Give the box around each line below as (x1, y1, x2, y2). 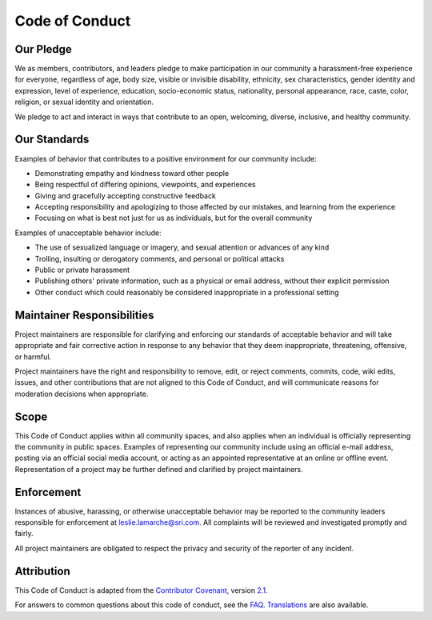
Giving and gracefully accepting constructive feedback (34, 190, 216, 200)
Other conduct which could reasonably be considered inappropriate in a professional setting (34, 287, 339, 297)
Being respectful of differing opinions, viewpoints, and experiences (34, 180, 256, 190)
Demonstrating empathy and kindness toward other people (34, 168, 230, 178)
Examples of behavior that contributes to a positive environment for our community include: (14, 154, 318, 163)
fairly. (14, 529, 34, 538)
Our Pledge (14, 42, 72, 56)
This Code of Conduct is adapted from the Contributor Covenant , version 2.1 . (14, 585, 268, 595)
